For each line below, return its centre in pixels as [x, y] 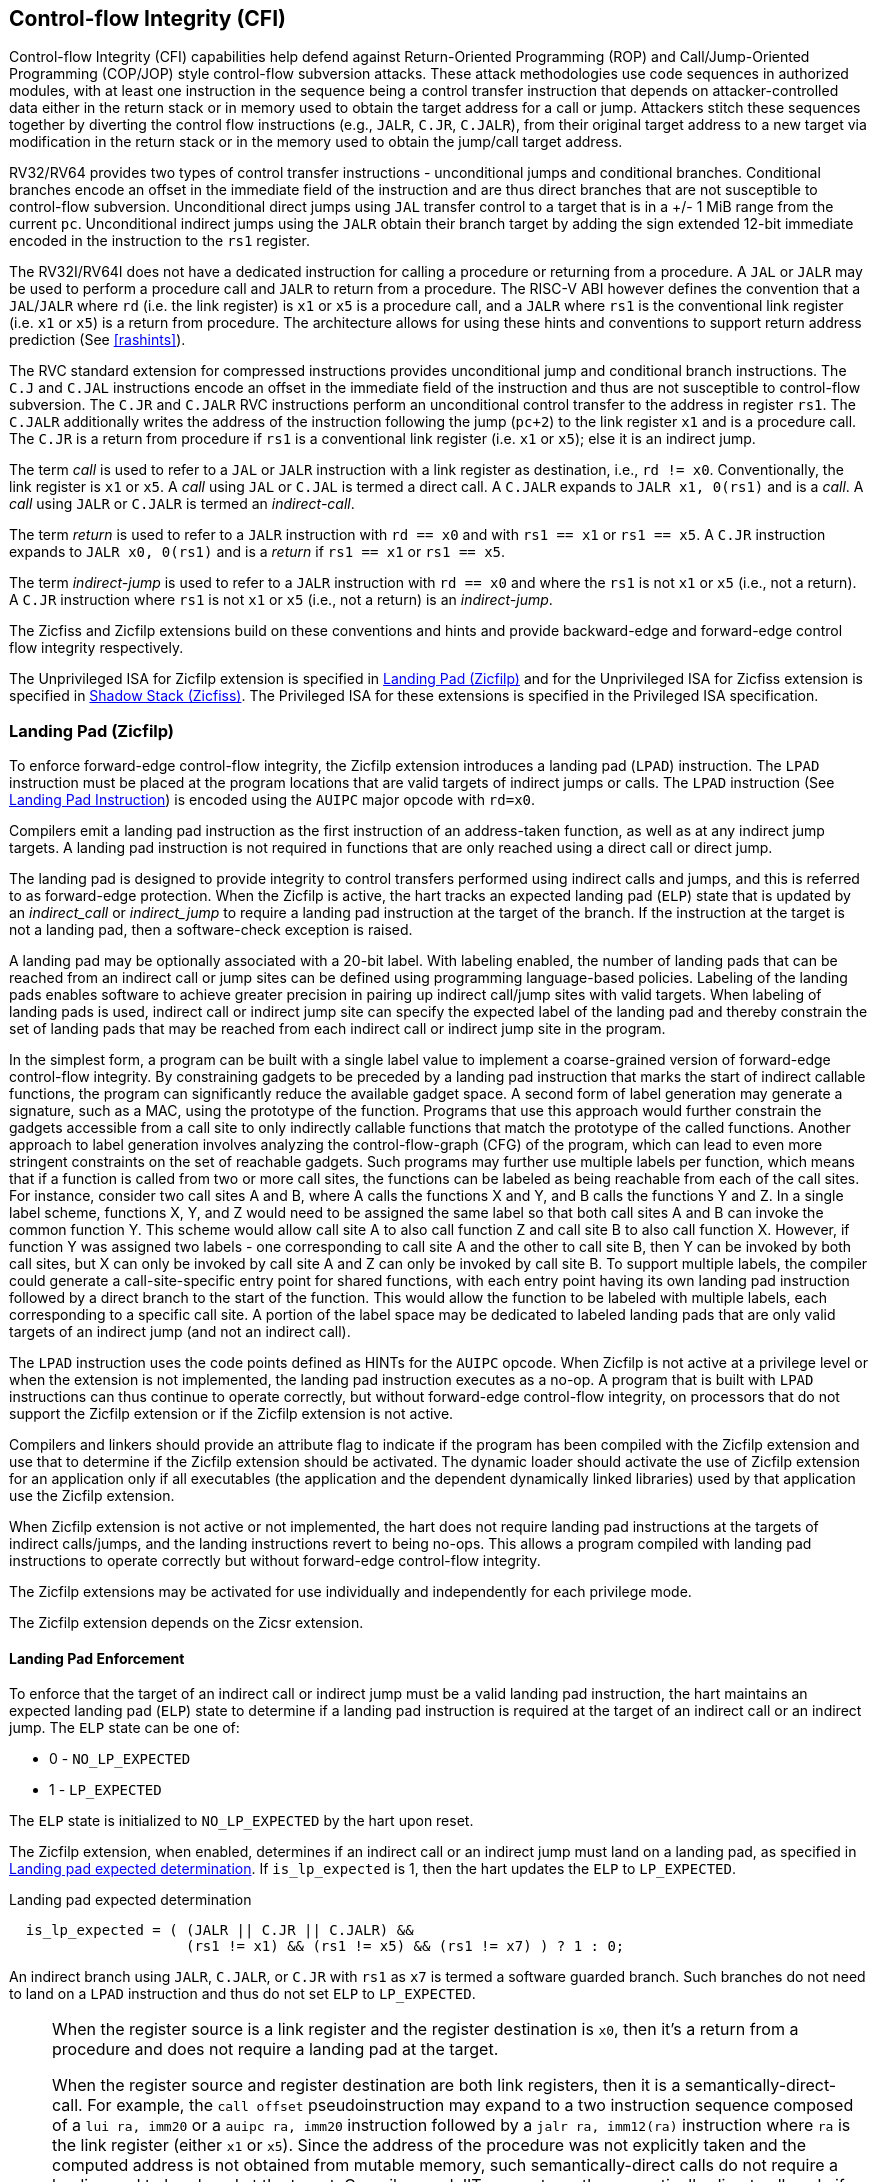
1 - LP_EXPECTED [105, 1790]
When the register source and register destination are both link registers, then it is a [366, 2085]
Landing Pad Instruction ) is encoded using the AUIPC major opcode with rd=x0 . [272, 800]
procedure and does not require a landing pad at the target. [275, 2049]
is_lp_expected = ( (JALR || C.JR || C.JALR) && [219, 1930]
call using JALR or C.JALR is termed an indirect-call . [182, 504]
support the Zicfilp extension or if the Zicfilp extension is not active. [231, 1414]
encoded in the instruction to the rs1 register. [159, 241]
